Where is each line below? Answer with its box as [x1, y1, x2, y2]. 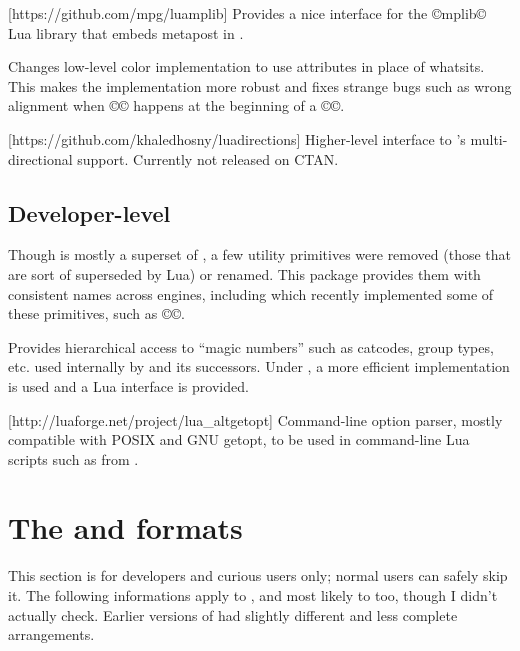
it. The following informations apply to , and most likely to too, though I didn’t [8, 585, 498, 606]
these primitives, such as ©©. [8, 303, 185, 324]
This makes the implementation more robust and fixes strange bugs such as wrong [8, 75, 512, 96]
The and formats [8, 507, 243, 548]
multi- [470, 128, 508, 149]
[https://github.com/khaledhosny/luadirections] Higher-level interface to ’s [8, 128, 466, 149]
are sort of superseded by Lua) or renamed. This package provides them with [8, 263, 481, 284]
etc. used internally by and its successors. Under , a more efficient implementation [8, 356, 510, 377]
